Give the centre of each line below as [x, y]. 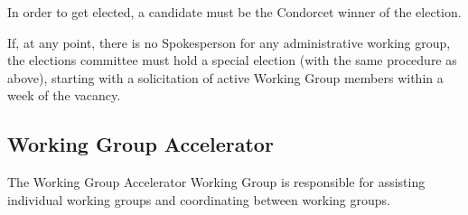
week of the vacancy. [64, 95]
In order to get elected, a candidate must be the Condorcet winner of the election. [234, 12]
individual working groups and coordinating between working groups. [199, 199]
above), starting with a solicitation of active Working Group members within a [225, 77]
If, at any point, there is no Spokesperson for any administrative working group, [229, 42]
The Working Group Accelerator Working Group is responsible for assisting [216, 182]
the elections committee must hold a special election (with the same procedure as [232, 60]
